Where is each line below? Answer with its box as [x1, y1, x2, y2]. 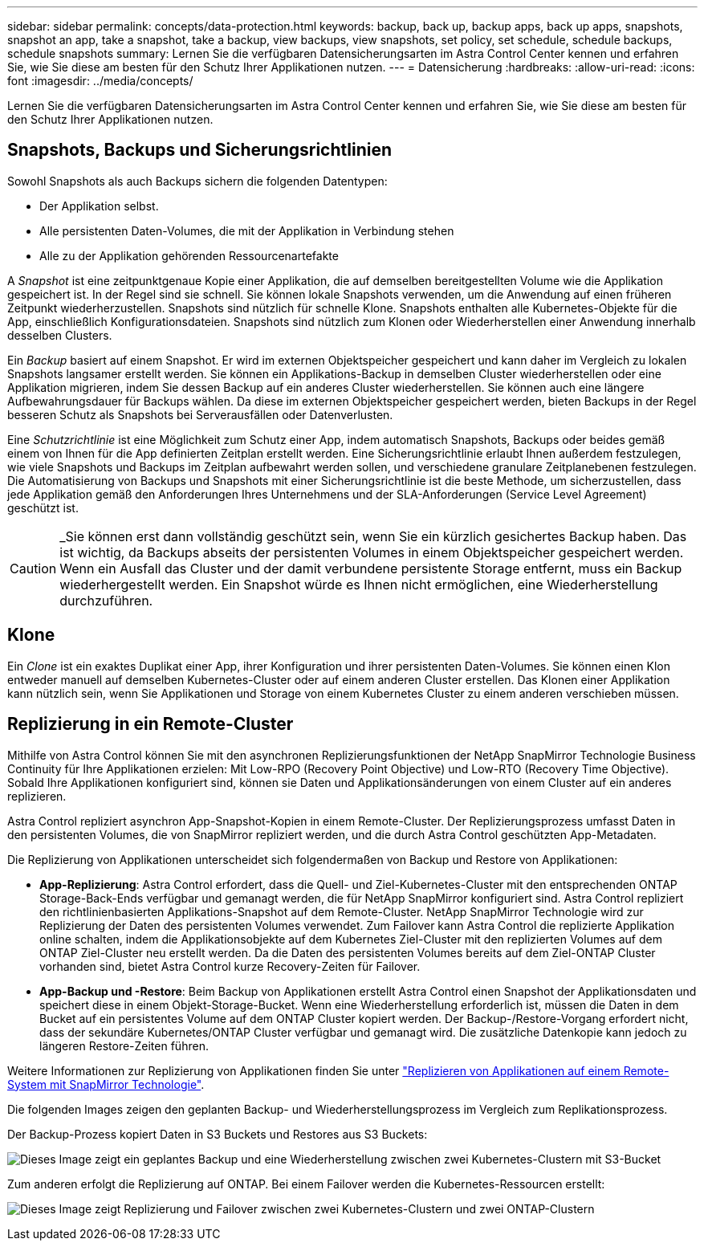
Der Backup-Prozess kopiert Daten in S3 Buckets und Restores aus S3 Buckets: [7, 1127, 428, 1141]
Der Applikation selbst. [39, 198, 159, 213]
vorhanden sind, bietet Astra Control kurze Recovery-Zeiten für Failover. [39, 959, 421, 973]
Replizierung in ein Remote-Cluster [7, 714, 294, 735]
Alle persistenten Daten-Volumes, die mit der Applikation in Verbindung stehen [39, 223, 454, 238]
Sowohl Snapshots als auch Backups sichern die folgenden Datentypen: [7, 173, 388, 188]
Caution [10, 560, 57, 577]
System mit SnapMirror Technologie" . [7, 1077, 205, 1091]
